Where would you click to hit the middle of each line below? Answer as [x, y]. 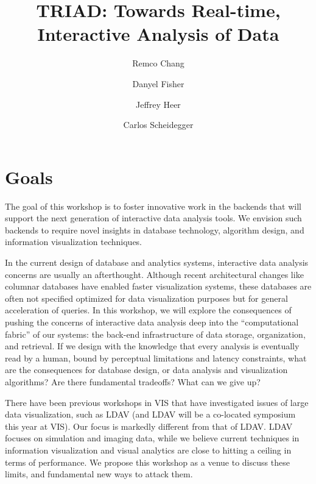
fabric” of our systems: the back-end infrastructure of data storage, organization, [155, 334]
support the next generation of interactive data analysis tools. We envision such [153, 218]
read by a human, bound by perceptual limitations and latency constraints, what [156, 358]
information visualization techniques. [74, 242]
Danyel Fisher [158, 83]
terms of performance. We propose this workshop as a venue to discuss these [147, 462]
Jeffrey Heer [158, 104]
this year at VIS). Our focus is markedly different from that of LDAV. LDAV [149, 426]
